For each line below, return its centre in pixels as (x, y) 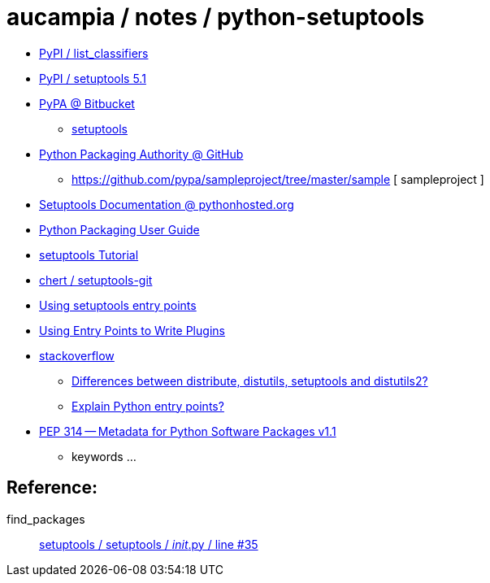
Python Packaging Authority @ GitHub (141, 154)
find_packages (46, 519)
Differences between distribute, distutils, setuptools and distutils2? (250, 381)
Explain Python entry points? (148, 406)
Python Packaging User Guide (119, 229)
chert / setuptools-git (96, 280)
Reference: (52, 488)
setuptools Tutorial (89, 255)
